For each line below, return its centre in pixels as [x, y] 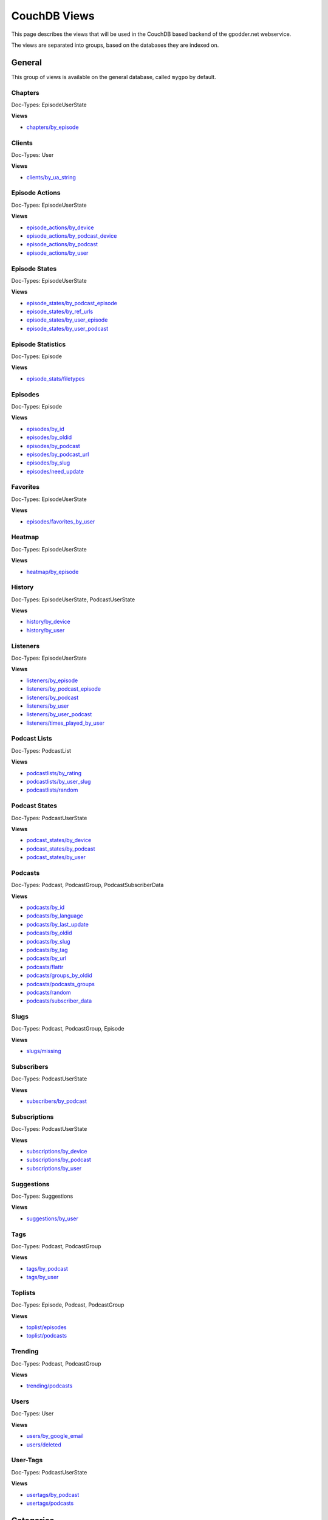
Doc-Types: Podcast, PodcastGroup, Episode [68, 1029]
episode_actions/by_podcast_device [72, 236]
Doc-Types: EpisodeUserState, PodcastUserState [73, 599]
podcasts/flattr [45, 967]
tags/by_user [43, 1277]
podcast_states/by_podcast [61, 849]
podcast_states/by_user [56, 857]
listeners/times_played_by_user [65, 723]
